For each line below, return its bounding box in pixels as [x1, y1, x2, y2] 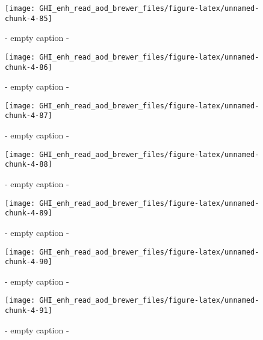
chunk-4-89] [5, 209, 52, 218]
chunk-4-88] [5, 160, 52, 169]
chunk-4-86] [5, 63, 52, 72]
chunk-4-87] [5, 111, 52, 120]
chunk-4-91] [5, 306, 52, 315]
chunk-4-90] [5, 258, 52, 267]
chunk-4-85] [5, 14, 52, 23]
